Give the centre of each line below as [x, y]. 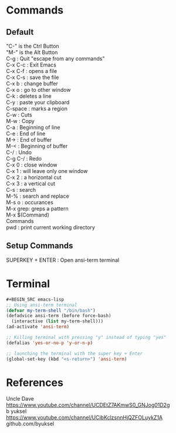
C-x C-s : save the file [33, 77]
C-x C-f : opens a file [32, 71]
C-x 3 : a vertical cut [31, 184]
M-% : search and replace [38, 196]
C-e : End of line [26, 134]
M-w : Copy [21, 121]
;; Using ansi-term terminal [42, 305]
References [35, 382]
